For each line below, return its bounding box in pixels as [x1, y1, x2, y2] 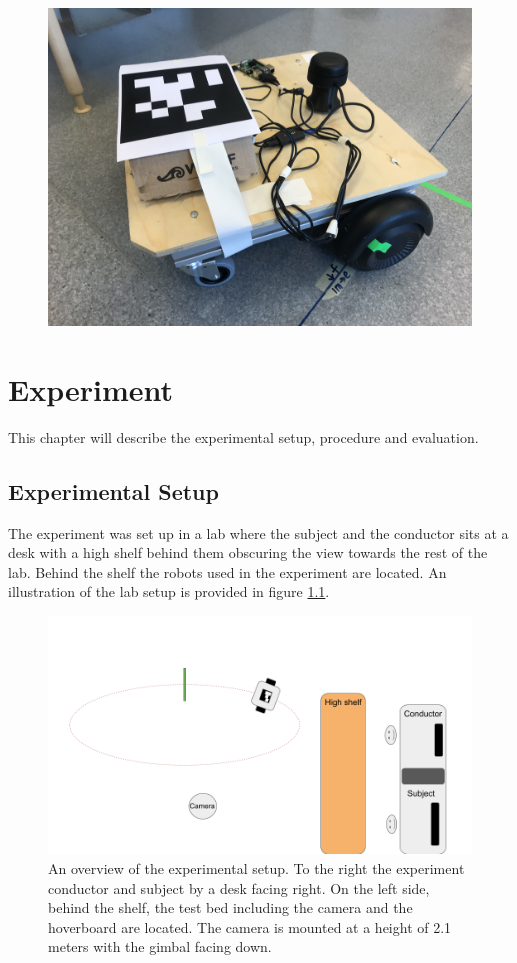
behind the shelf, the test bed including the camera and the [48, 897, 413, 918]
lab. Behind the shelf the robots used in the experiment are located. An [8, 561, 447, 582]
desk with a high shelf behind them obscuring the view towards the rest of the [8, 542, 488, 563]
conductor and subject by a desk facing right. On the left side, [48, 877, 430, 898]
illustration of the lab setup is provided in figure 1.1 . [8, 581, 330, 602]
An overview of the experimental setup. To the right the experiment [48, 857, 465, 878]
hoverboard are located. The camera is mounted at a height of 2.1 [48, 916, 452, 937]
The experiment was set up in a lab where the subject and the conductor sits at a [8, 522, 509, 543]
